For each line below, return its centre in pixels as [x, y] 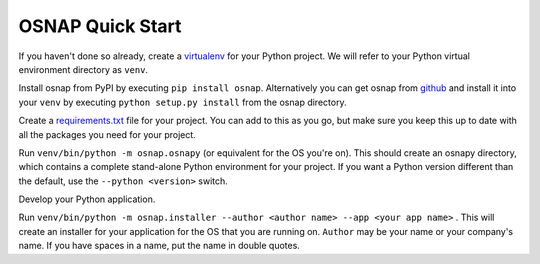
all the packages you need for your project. [107, 134]
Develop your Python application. [87, 199]
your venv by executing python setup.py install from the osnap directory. [182, 102]
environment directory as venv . [83, 69]
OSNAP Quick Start [100, 26]
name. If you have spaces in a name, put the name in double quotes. [159, 246]
